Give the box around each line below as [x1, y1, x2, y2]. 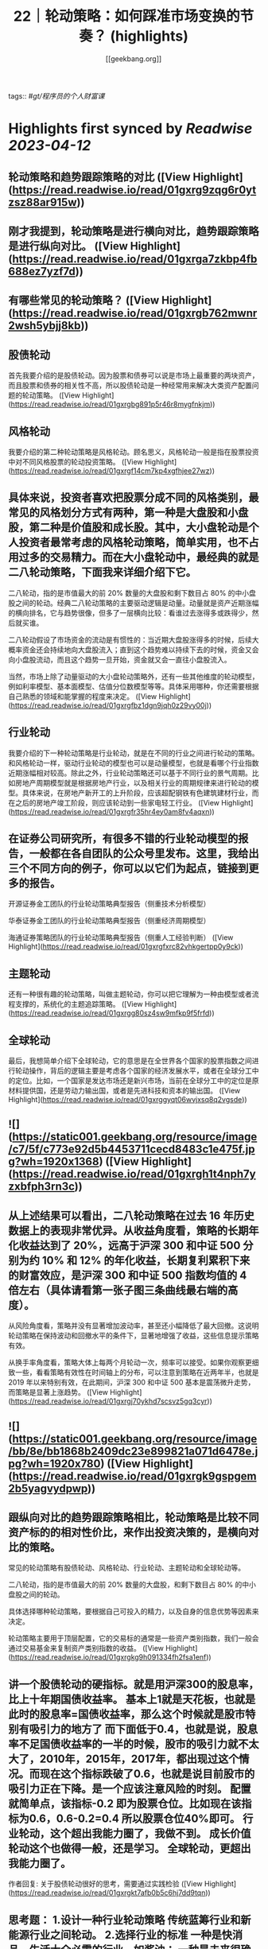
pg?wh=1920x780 [8, 1457, 101, 1470]
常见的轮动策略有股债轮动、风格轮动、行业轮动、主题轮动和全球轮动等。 [8, 1563, 245, 1573]
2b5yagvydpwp [8, 1481, 88, 1495]
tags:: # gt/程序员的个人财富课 [8, 91, 105, 100]
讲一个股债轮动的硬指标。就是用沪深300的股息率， [8, 1677, 259, 1691]
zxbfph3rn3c [8, 1180, 76, 1194]
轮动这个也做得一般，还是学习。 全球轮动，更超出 [8, 1842, 251, 1855]
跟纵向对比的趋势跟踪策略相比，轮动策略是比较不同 [8, 1510, 259, 1524]
